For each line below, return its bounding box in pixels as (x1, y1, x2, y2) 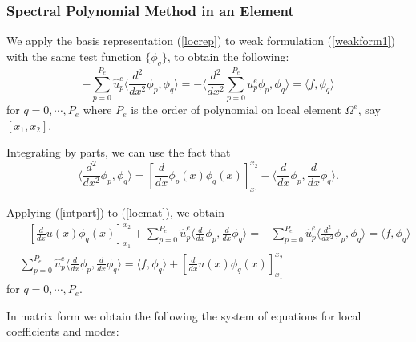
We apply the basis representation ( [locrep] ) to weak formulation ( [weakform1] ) (6, 32, 396, 49)
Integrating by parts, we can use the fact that (6, 144, 231, 161)
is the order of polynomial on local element (131, 101, 341, 118)
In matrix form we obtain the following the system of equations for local (6, 307, 361, 324)
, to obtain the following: (167, 47, 289, 64)
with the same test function (6, 47, 142, 64)
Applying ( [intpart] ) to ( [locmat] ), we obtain (6, 204, 224, 221)
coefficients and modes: (6, 323, 119, 340)
